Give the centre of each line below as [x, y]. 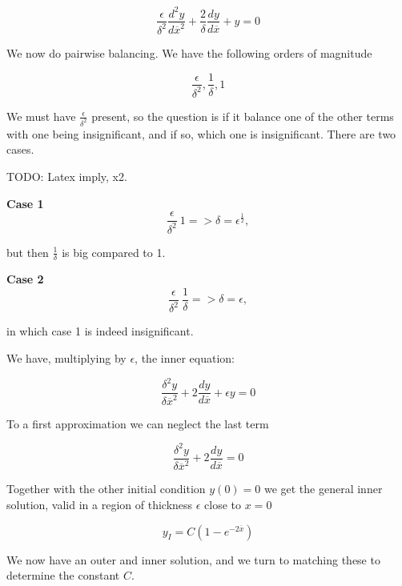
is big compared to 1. [114, 252]
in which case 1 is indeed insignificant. [100, 331]
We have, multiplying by [66, 357]
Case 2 [25, 279]
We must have [41, 116]
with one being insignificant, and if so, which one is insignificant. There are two [201, 133]
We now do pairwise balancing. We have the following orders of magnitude [189, 52]
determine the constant [63, 575]
